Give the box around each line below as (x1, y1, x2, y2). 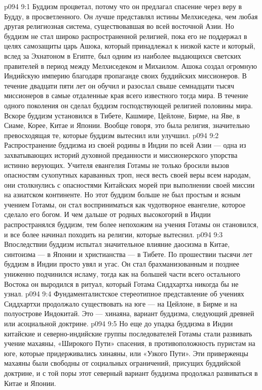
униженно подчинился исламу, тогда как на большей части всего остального (4, 269, 241, 279)
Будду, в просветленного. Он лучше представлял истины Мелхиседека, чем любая (4, 11, 258, 21)
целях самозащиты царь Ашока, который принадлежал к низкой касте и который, (4, 40, 255, 51)
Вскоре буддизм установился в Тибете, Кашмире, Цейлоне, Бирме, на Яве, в (4, 110, 240, 120)
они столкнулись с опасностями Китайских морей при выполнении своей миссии (4, 179, 255, 190)
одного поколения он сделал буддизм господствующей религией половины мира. (4, 100, 253, 110)
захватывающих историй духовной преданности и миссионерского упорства (4, 149, 238, 160)
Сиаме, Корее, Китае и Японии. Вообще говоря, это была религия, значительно (4, 120, 250, 131)
